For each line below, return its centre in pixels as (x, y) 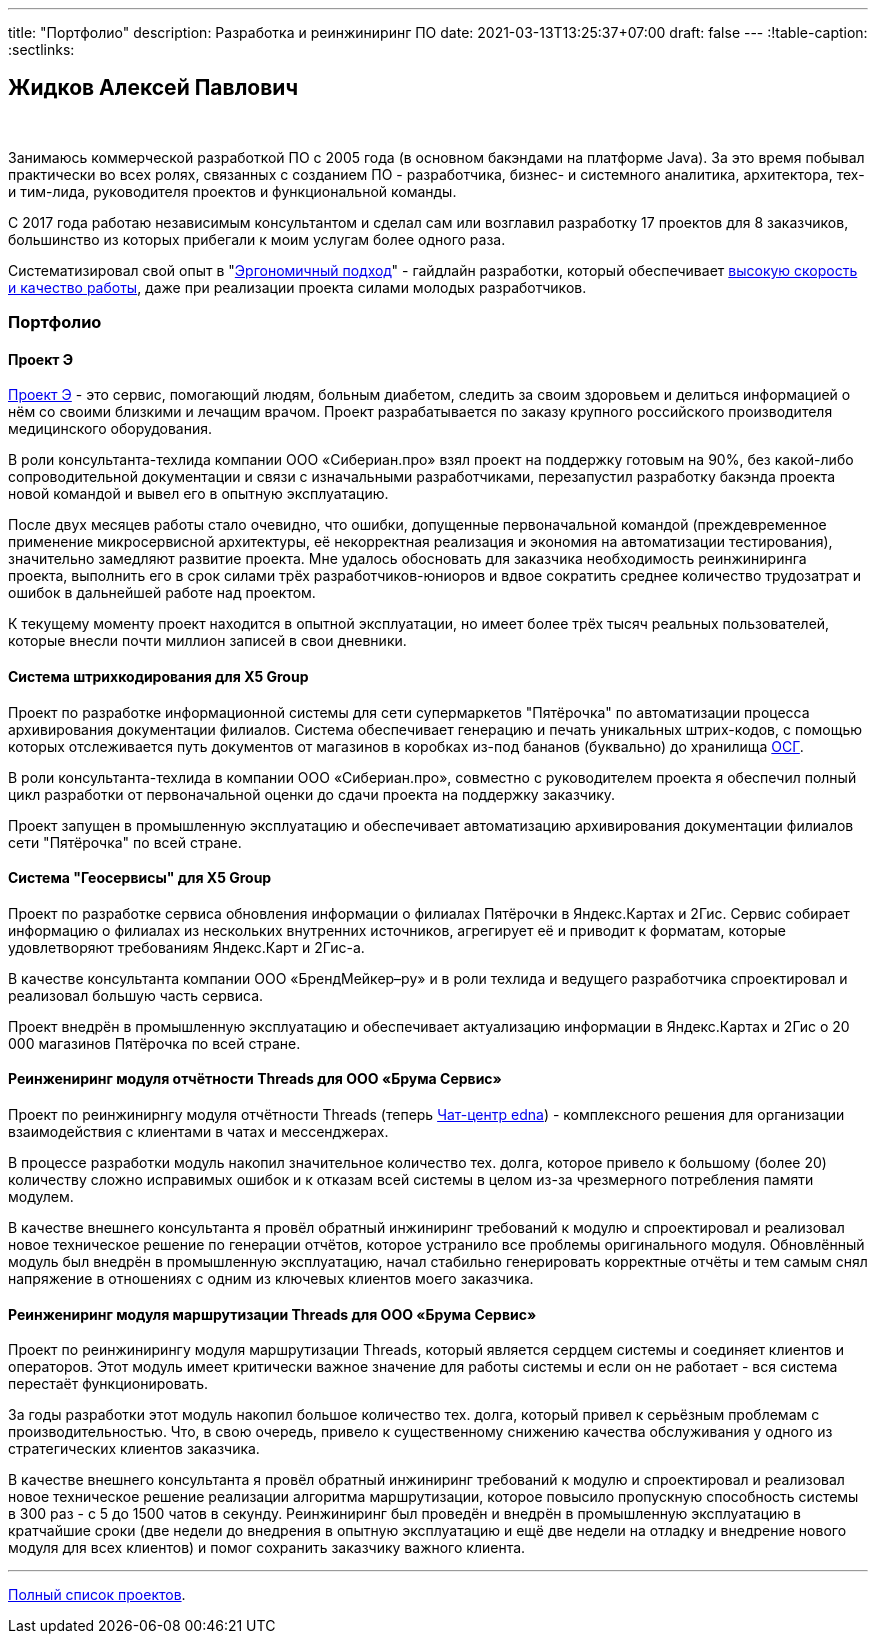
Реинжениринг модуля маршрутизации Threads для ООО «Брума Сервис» (272, 1314)
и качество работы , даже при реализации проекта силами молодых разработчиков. (297, 287)
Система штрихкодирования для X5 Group (158, 677)
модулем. (41, 1197)
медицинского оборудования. (110, 429)
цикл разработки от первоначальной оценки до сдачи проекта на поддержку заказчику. (312, 794)
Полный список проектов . (97, 1595)
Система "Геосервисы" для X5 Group (140, 878)
